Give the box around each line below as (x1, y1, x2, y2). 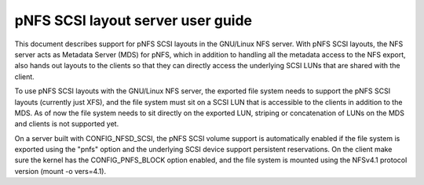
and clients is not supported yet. (14, 119, 119, 129)
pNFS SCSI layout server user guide (14, 12, 253, 29)
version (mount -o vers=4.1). (14, 166, 106, 176)
